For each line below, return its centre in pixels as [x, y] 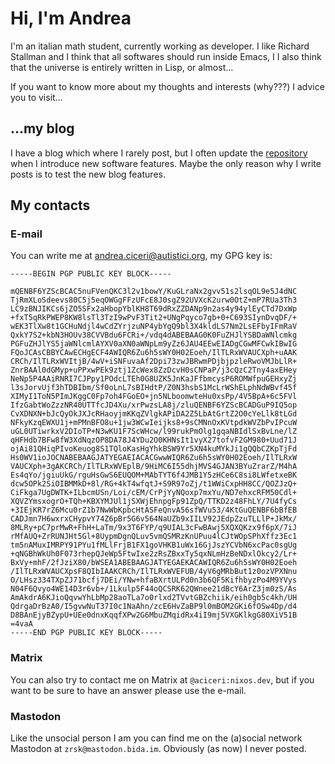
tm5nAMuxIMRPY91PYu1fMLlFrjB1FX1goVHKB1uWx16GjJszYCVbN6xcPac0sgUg [154, 545]
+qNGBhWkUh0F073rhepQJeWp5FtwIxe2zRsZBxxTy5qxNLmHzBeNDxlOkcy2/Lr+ [154, 554]
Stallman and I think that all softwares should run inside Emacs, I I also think [166, 56]
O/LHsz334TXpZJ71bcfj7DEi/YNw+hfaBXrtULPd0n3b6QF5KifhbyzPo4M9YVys [154, 580]
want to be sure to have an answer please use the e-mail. [128, 690]
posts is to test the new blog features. [88, 174]
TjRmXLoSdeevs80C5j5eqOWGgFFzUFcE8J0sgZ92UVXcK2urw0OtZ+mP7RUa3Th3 [154, 300]
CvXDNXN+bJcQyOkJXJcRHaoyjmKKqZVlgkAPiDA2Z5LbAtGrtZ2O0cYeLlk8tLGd [154, 414]
